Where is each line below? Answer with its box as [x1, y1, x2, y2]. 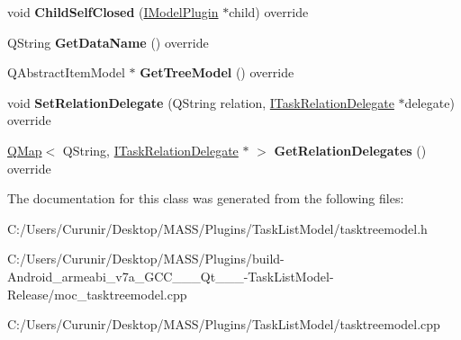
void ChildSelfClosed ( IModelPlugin [7, 3, 219, 21]
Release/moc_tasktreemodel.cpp [7, 284, 187, 303]
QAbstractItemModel [7, 63, 125, 82]
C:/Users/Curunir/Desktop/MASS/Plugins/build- [7, 249, 285, 268]
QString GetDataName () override [7, 32, 209, 51]
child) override [229, 3, 309, 21]
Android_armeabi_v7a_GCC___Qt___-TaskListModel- [7, 266, 334, 285]
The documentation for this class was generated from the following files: [7, 189, 404, 208]
